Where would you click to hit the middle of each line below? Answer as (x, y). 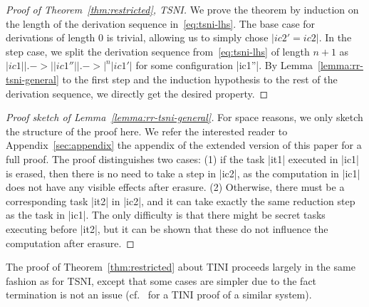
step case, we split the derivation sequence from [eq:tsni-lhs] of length (158, 51)
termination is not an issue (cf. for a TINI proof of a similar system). (159, 295)
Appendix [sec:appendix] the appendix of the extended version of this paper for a (184, 145)
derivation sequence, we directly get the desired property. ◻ (137, 93)
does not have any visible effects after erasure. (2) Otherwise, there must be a (175, 187)
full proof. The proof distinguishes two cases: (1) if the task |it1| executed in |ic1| (182, 158)
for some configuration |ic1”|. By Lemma (224, 65)
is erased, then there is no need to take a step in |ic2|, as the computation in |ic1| (183, 173)
